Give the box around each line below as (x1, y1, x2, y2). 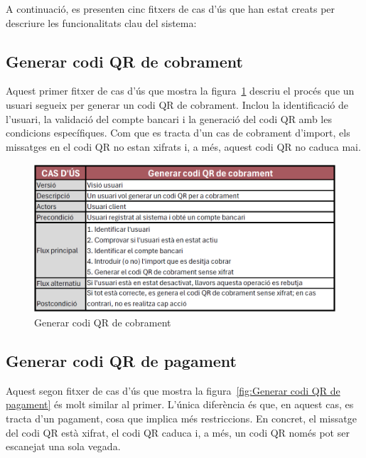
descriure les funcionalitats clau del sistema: (6, 15, 197, 30)
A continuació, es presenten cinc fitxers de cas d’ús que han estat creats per (6, 1, 335, 16)
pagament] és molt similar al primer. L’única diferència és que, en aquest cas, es (6, 397, 354, 412)
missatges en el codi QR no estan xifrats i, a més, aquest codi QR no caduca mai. (6, 139, 361, 154)
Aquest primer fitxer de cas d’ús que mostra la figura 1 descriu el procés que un (6, 83, 355, 98)
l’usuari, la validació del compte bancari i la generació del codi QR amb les (6, 111, 332, 126)
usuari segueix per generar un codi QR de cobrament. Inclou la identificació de (6, 97, 348, 112)
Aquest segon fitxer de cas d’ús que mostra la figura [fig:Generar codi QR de (6, 383, 340, 398)
